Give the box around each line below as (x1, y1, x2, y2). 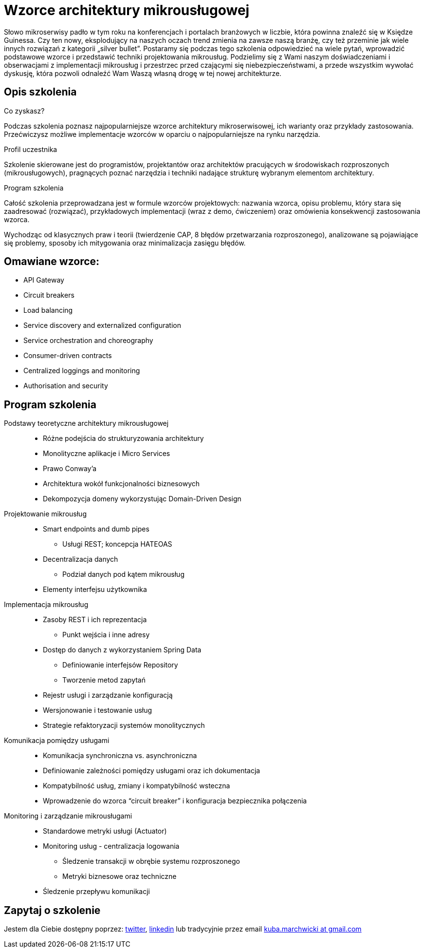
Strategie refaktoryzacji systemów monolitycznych (43, 721, 205, 730)
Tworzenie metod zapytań (62, 676, 146, 685)
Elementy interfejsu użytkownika (43, 585, 147, 594)
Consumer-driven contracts (23, 351, 112, 360)
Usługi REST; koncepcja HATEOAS (62, 540, 172, 549)
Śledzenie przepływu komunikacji (43, 887, 150, 896)
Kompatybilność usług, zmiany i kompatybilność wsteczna (43, 781, 230, 790)
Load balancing (23, 306, 73, 315)
